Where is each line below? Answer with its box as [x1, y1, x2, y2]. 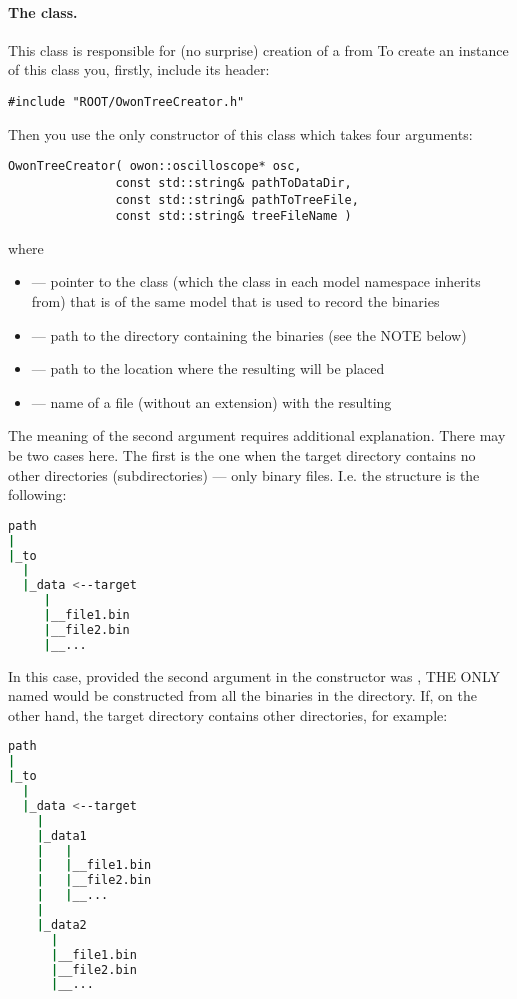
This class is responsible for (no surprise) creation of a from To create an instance [8, 39, 509, 60]
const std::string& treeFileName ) [115, 209, 352, 224]
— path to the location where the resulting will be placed [31, 358, 385, 379]
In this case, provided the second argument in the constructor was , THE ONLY [8, 665, 501, 686]
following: [8, 484, 67, 505]
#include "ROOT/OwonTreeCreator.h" [8, 94, 245, 109]
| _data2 [36, 917, 87, 932]
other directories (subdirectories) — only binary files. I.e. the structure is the [8, 464, 480, 485]
